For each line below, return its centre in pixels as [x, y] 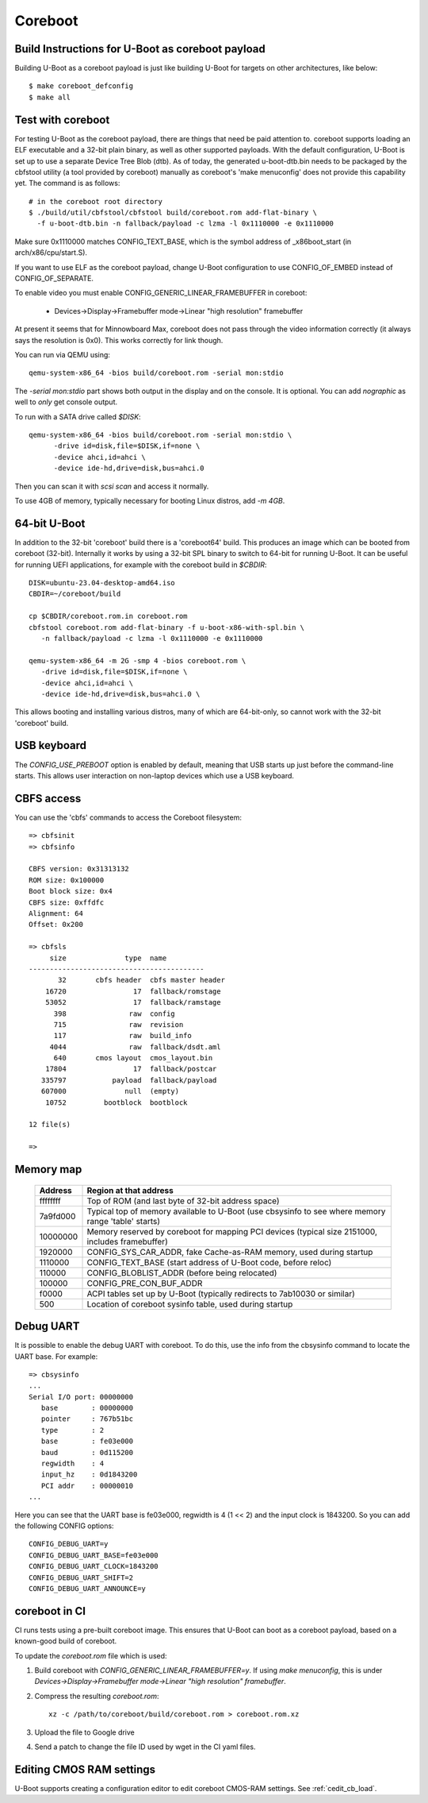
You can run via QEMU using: [63, 355]
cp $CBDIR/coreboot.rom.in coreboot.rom [108, 616]
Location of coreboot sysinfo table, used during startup [190, 1304]
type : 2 [73, 1430]
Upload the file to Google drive [84, 1732]
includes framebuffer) [127, 1241]
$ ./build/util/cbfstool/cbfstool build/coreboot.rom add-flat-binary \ [173, 213]
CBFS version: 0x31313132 [79, 869]
